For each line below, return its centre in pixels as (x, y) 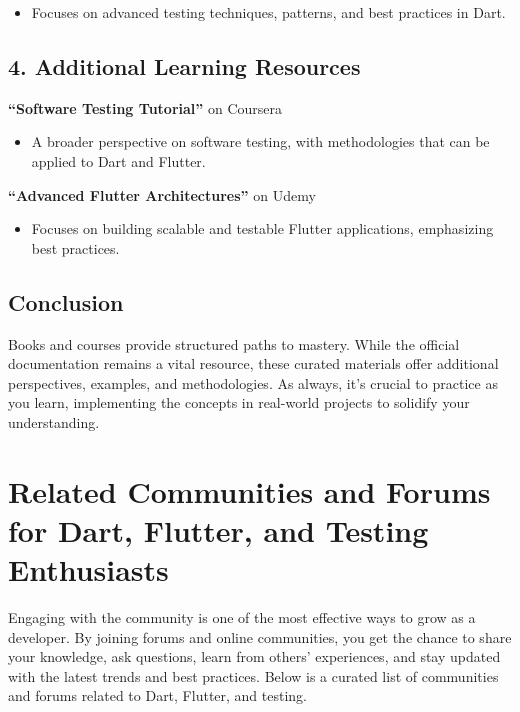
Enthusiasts (88, 569)
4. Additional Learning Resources (184, 65)
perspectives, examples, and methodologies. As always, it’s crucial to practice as (253, 382)
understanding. (54, 421)
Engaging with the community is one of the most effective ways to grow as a (242, 617)
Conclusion (66, 301)
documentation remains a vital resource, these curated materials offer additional (253, 363)
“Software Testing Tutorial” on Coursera (145, 107)
